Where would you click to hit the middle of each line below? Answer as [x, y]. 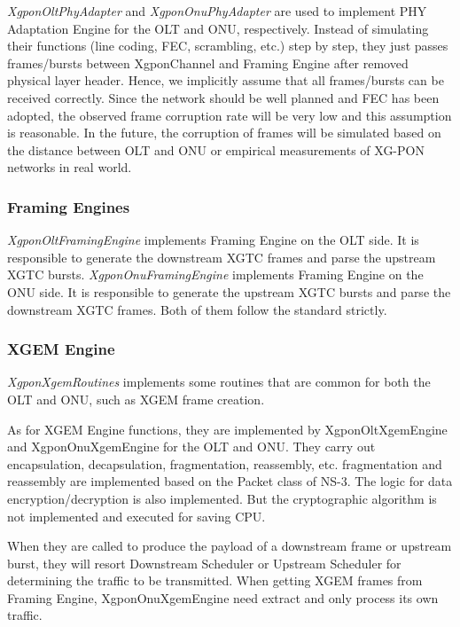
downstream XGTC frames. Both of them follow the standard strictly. [197, 309]
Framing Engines [69, 206]
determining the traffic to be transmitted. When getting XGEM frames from [215, 580]
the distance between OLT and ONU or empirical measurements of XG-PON [216, 149]
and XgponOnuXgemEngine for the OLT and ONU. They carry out [191, 447]
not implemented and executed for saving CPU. [136, 516]
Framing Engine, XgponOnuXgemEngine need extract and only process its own [223, 597]
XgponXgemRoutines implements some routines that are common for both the [219, 382]
